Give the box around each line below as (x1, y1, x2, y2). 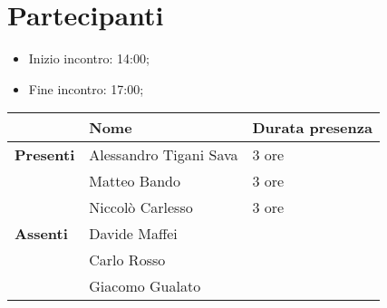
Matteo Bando (89, 170, 180, 192)
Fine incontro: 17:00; (28, 79, 144, 98)
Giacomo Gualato (89, 275, 201, 297)
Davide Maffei (89, 223, 178, 245)
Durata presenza (252, 117, 372, 139)
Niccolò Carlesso (89, 197, 193, 218)
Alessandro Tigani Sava (89, 144, 238, 166)
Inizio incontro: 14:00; (28, 49, 150, 68)
